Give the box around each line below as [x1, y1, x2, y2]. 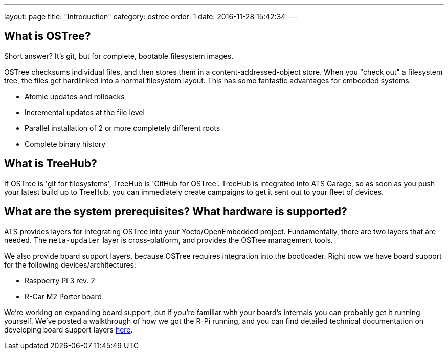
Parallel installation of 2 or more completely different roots [25, 123, 220, 132]
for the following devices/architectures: [4, 260, 137, 269]
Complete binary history [25, 139, 106, 148]
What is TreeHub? [4, 157, 97, 170]
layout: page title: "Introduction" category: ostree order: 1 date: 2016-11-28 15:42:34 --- [4, 12, 298, 21]
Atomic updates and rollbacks [25, 92, 125, 101]
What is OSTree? [4, 30, 91, 43]
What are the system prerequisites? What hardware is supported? [4, 205, 347, 218]
